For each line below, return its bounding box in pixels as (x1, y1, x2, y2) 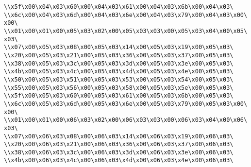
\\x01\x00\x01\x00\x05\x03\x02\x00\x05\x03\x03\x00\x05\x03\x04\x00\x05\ (4, 27, 248, 34)
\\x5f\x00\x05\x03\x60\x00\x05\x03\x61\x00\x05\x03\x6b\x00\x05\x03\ (4, 92, 234, 100)
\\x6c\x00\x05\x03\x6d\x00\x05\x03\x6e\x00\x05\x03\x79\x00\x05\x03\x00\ (4, 100, 248, 107)
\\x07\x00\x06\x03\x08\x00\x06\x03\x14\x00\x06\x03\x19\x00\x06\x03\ (4, 133, 234, 140)
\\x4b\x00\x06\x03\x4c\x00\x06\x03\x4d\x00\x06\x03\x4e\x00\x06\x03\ (4, 157, 234, 164)
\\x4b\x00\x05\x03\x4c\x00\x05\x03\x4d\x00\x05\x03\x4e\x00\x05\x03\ (4, 68, 234, 75)
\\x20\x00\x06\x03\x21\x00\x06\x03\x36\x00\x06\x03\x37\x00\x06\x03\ (4, 141, 234, 148)
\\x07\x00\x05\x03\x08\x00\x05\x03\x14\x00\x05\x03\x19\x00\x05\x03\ (4, 44, 234, 51)
